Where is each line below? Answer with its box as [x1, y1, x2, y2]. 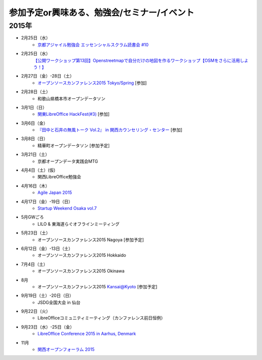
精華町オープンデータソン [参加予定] [37, 142, 110, 148]
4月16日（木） [21, 183, 50, 188]
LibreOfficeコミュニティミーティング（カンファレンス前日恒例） [37, 315, 165, 321]
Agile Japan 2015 [37, 189, 72, 196]
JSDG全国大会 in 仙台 [37, 299, 81, 305]
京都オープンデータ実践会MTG [37, 158, 98, 164]
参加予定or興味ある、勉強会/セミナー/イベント [9, 7, 195, 18]
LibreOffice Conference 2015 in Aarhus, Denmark [37, 331, 136, 337]
